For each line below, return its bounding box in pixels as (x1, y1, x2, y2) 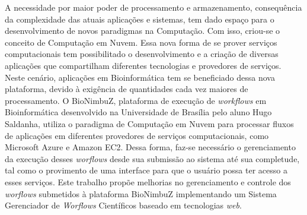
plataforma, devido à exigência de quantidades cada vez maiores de (5, 83, 248, 95)
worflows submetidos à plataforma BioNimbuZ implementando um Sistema (5, 187, 277, 200)
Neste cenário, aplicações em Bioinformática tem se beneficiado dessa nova (5, 71, 275, 83)
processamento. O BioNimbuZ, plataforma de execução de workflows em (5, 94, 267, 106)
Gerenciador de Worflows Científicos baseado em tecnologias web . (5, 199, 242, 211)
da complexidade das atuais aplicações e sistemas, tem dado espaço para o (5, 12, 274, 25)
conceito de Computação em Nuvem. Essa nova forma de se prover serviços (5, 36, 277, 48)
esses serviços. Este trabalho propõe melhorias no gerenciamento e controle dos (5, 175, 291, 188)
